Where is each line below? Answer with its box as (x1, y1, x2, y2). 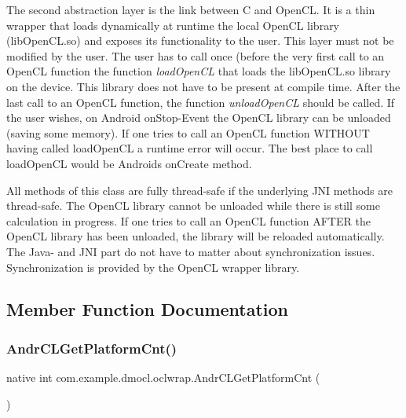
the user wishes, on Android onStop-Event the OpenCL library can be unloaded (6, 109, 391, 126)
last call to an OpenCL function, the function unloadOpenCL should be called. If (6, 93, 395, 110)
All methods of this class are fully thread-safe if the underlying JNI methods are (6, 181, 393, 198)
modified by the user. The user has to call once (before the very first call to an (6, 47, 385, 64)
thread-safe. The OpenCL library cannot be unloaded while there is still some (6, 197, 380, 214)
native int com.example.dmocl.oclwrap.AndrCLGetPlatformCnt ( (6, 369, 320, 386)
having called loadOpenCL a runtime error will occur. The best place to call (6, 140, 373, 156)
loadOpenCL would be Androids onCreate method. (6, 155, 252, 171)
